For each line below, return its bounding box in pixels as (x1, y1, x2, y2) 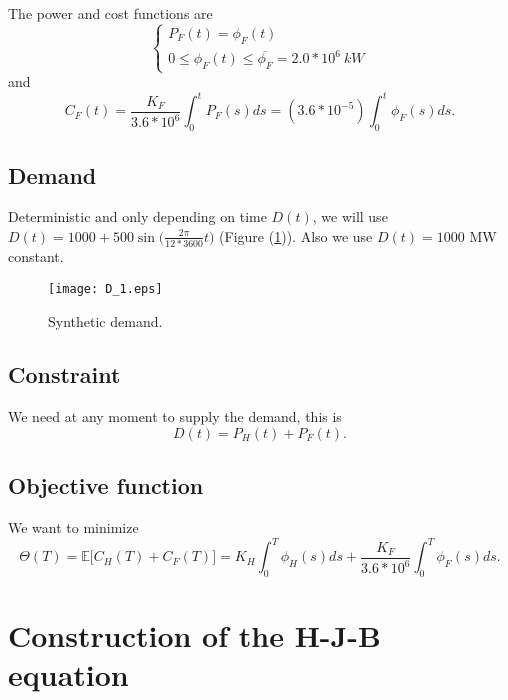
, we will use (312, 206, 388, 227)
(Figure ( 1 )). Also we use (219, 225, 373, 246)
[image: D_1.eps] (48, 281, 163, 296)
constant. (8, 246, 64, 267)
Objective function (8, 470, 204, 501)
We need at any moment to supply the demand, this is (8, 406, 342, 427)
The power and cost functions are (8, 3, 213, 23)
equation (8, 654, 129, 695)
